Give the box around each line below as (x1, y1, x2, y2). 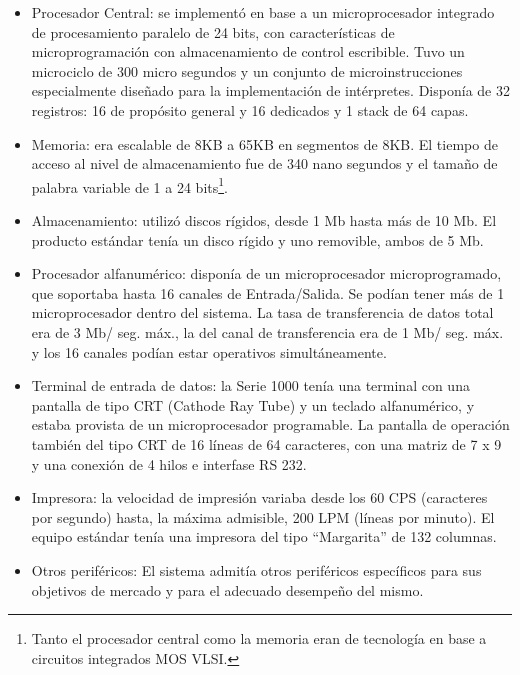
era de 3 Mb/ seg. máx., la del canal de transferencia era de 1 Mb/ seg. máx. (31, 321, 504, 342)
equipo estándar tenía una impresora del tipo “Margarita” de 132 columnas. (31, 526, 497, 547)
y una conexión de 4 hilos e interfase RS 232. (31, 453, 307, 474)
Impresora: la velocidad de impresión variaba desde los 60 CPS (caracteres (31, 487, 488, 508)
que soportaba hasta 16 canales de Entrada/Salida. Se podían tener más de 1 (31, 282, 505, 303)
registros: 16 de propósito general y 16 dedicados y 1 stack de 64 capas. (31, 99, 469, 120)
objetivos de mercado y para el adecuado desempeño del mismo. (31, 579, 424, 600)
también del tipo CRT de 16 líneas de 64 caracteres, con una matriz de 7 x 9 (31, 433, 502, 454)
